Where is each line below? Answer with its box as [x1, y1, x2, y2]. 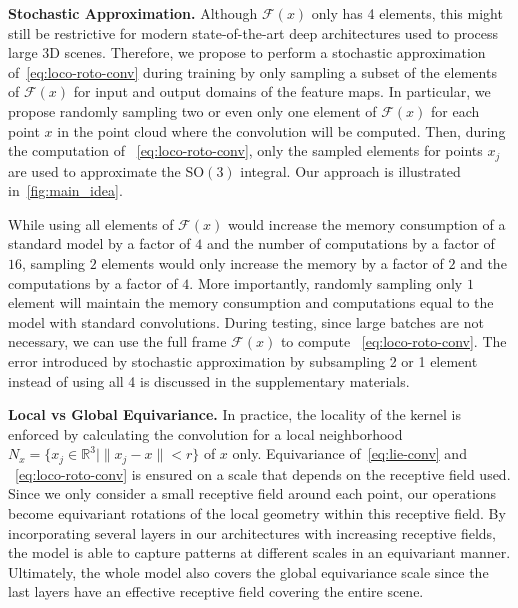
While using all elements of [8, 213, 174, 234]
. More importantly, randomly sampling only [189, 272, 463, 293]
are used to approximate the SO [8, 160, 205, 181]
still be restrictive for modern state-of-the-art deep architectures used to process [8, 22, 499, 43]
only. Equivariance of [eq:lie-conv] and [232, 443, 467, 464]
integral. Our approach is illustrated [240, 160, 461, 181]
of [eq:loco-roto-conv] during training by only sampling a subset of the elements [8, 61, 497, 82]
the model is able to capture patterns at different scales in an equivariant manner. [8, 542, 511, 563]
